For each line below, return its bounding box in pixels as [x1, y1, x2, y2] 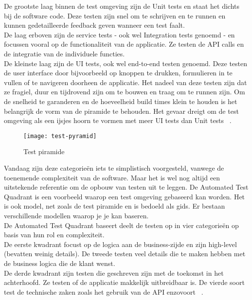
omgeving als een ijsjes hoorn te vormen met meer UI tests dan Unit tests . [4, 115, 232, 125]
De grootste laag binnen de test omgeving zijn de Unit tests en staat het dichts [4, 1, 240, 11]
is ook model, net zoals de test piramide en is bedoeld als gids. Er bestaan [4, 201, 225, 211]
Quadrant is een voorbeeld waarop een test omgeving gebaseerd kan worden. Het [4, 191, 245, 201]
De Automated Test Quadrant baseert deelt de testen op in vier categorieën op [4, 220, 239, 230]
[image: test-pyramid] [23, 132, 97, 140]
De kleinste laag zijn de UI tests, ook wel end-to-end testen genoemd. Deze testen [4, 58, 248, 68]
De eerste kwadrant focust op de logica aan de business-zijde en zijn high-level [4, 239, 237, 249]
